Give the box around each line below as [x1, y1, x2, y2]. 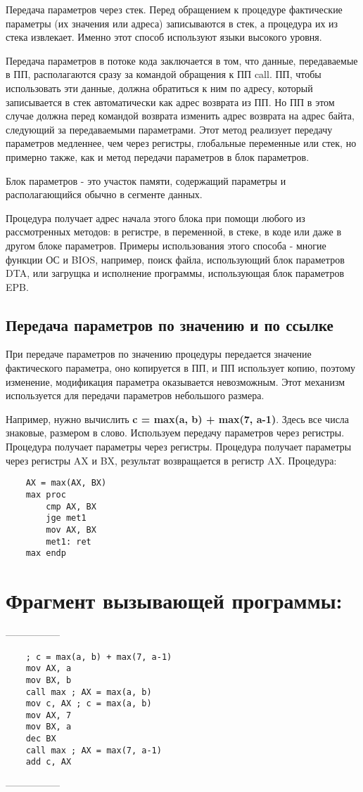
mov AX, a [25, 663, 72, 674]
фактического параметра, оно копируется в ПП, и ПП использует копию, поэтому [6, 361, 356, 375]
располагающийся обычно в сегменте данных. [6, 187, 203, 202]
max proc [25, 489, 66, 500]
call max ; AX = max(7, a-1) [25, 745, 162, 755]
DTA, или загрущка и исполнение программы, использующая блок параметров [6, 266, 345, 280]
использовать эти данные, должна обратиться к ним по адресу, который [6, 80, 313, 95]
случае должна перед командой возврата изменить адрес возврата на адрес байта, [6, 108, 355, 123]
